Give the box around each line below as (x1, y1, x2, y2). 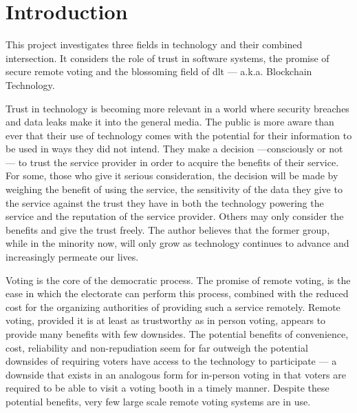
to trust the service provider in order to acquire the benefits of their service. (18, 154, 339, 169)
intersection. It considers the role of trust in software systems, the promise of (6, 50, 329, 65)
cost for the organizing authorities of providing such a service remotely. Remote (6, 299, 340, 314)
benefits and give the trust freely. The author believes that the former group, (6, 222, 330, 236)
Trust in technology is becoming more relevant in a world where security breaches (6, 101, 349, 115)
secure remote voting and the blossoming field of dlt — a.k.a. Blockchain (6, 64, 312, 79)
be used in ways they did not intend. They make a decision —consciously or (6, 141, 326, 156)
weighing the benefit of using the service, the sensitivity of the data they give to (6, 182, 343, 197)
